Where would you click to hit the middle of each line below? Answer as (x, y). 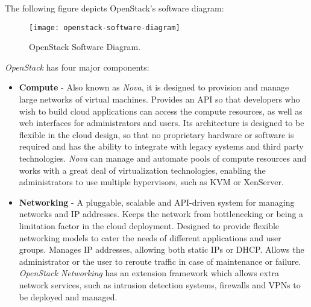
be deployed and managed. (68, 296)
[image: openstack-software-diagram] (105, 27)
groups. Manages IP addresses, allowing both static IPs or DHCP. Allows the (162, 249)
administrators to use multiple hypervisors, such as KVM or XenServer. (151, 182)
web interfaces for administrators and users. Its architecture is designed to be (162, 123)
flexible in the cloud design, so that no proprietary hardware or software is (156, 134)
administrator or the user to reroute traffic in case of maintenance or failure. (160, 261)
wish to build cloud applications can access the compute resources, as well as (161, 111)
